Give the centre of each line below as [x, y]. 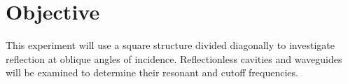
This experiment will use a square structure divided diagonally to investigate [170, 45]
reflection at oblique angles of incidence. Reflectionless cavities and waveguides [174, 58]
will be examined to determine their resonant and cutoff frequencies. [152, 72]
